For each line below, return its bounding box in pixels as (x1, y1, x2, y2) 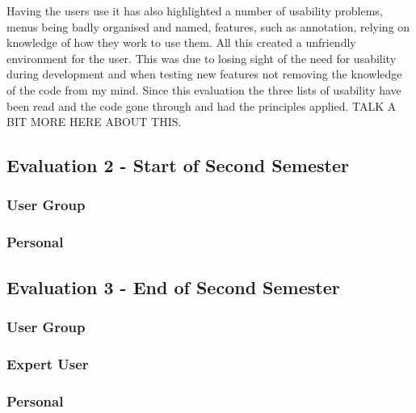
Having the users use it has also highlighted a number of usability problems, (6, 2, 383, 19)
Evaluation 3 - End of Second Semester (6, 274, 340, 299)
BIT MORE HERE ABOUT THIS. (6, 113, 182, 130)
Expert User (6, 353, 89, 373)
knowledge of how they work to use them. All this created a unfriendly (6, 34, 356, 51)
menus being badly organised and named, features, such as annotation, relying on (6, 18, 410, 35)
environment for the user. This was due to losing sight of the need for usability (6, 49, 397, 66)
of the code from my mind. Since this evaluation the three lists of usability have (6, 81, 401, 98)
